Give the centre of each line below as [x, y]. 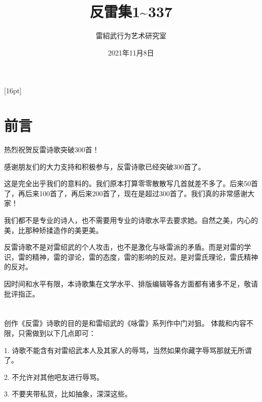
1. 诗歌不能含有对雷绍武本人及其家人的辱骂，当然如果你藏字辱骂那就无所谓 [128, 350]
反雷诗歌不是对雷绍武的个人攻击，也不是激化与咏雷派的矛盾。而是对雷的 [124, 247]
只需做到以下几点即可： [57, 333]
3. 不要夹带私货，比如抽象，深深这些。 [68, 394]
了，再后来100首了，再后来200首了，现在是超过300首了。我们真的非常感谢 [126, 193]
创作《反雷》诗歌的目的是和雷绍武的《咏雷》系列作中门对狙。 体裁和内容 [125, 323]
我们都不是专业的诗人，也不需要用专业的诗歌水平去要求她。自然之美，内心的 [131, 220]
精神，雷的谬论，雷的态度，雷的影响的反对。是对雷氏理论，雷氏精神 [145, 256]
